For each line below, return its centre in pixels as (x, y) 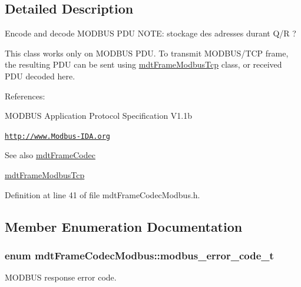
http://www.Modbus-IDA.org (57, 136)
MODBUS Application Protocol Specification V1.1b (99, 116)
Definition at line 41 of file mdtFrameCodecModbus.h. (102, 194)
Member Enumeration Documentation (124, 226)
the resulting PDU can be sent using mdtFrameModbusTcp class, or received (143, 64)
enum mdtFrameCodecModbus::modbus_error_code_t (139, 255)
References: (25, 96)
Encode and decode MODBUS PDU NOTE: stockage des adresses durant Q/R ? (150, 33)
